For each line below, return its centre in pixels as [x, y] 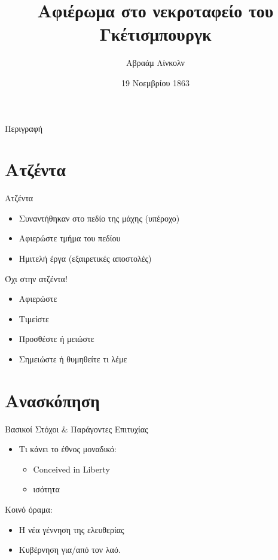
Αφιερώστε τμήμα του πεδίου [70, 238]
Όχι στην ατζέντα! [36, 278]
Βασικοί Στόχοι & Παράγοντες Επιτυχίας [77, 429]
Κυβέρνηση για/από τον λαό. [70, 550]
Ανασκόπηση [52, 400]
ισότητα [46, 489]
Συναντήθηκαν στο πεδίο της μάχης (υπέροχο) [99, 218]
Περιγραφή [24, 128]
